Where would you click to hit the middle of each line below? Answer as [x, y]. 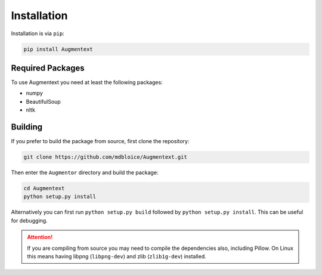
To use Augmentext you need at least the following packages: [87, 82]
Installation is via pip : [38, 33]
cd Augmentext [44, 189]
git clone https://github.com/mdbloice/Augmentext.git [105, 157]
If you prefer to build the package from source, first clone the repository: [100, 141]
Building [27, 127]
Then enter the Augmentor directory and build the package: [85, 172]
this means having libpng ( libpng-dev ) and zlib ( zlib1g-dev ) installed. [117, 256]
